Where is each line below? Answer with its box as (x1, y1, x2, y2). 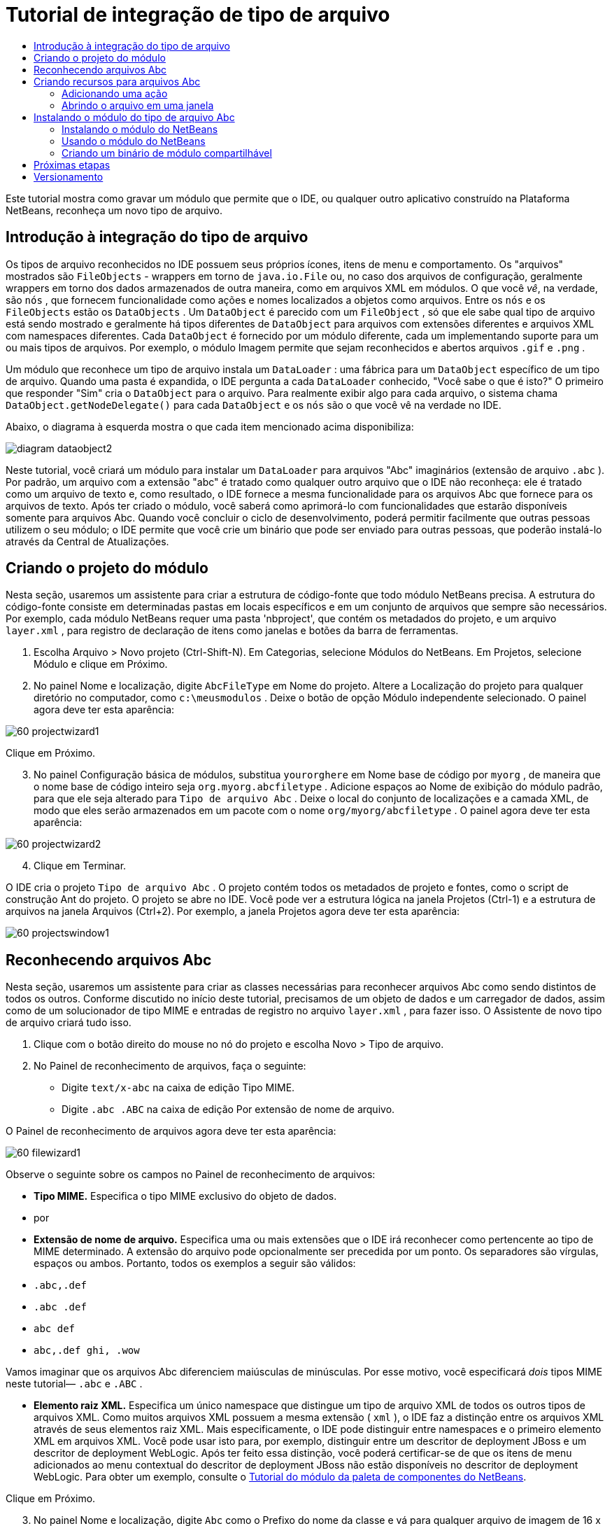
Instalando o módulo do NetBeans (62, 122, 218, 135)
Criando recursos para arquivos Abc (34, 75, 201, 87)
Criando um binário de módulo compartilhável (62, 146, 272, 159)
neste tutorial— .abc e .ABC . (6, 1378, 143, 1390)
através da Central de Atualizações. (6, 535, 169, 547)
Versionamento (34, 170, 104, 183)
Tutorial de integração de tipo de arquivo (6, 3, 390, 27)
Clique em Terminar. (34, 860, 127, 872)
